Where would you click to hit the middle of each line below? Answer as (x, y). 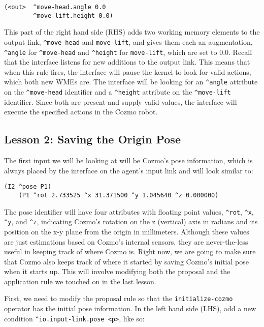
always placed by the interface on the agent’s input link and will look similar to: (129, 170)
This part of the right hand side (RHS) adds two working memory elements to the (132, 32)
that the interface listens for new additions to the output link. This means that (127, 62)
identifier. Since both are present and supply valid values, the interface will (121, 101)
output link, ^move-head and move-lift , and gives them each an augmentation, (128, 41)
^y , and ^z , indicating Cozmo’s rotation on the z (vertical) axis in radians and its (131, 221)
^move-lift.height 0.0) (73, 16)
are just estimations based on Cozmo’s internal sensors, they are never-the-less (126, 241)
